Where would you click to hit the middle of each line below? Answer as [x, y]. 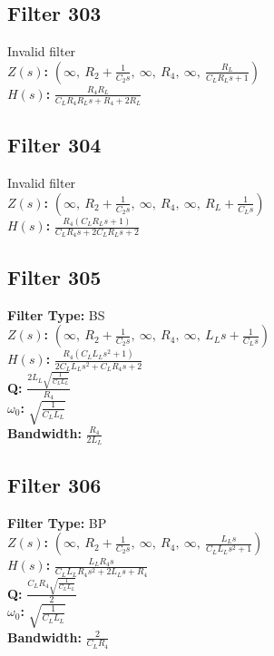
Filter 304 [54, 145]
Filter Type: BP [57, 522]
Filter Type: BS [56, 314]
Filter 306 [54, 484]
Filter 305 [54, 276]
